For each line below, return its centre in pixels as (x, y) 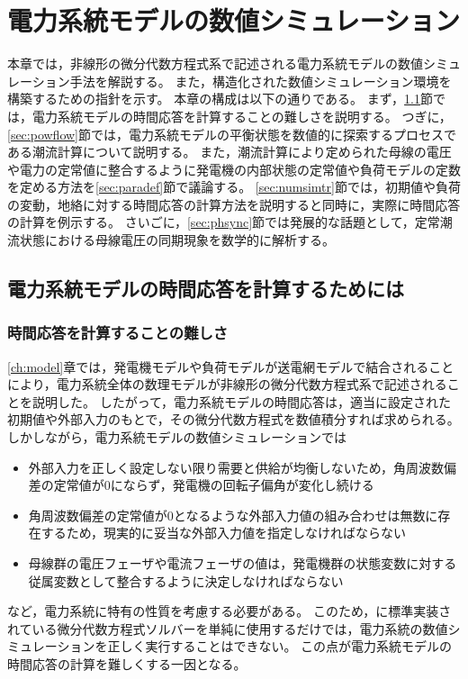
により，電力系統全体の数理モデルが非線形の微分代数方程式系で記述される (227, 384)
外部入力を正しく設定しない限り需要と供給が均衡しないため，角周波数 (236, 467)
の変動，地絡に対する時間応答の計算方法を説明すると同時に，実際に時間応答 (234, 204)
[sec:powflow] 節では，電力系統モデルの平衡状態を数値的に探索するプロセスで (232, 134)
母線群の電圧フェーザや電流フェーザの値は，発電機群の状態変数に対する (243, 563)
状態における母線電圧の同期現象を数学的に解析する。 (177, 240)
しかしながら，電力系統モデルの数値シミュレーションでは (177, 437)
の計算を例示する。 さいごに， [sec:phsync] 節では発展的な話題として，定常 (224, 222)
